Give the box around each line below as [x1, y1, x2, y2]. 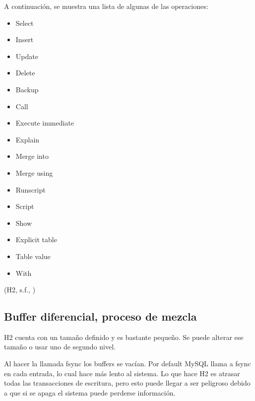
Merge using [15, 167, 53, 178]
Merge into [15, 151, 49, 161]
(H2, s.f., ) [4, 284, 36, 295]
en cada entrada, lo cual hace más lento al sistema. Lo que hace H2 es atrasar [4, 368, 240, 378]
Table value [15, 251, 51, 261]
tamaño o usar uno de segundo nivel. [4, 341, 116, 352]
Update [15, 51, 38, 61]
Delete [15, 67, 35, 78]
